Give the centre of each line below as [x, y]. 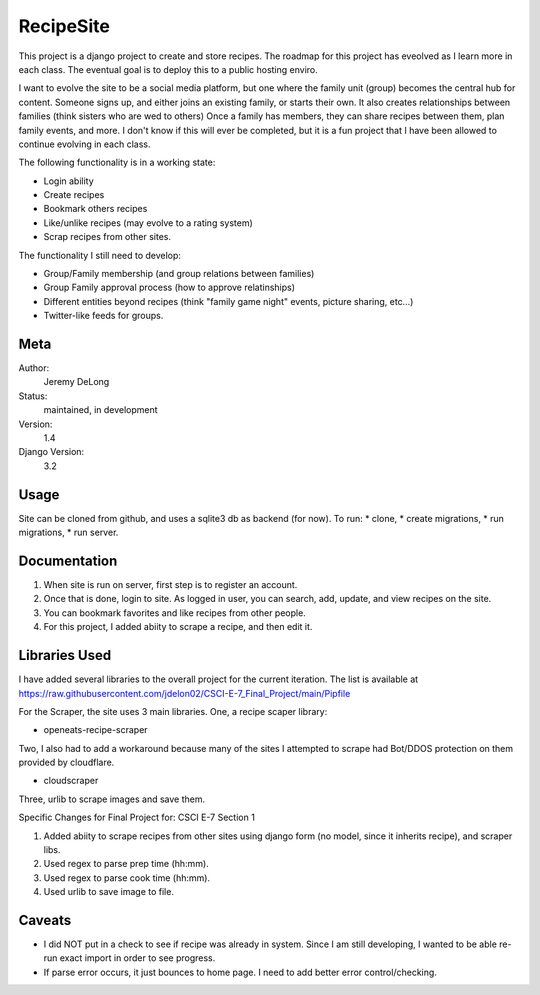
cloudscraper [71, 781]
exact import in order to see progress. [137, 958]
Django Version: [51, 452]
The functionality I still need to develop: [100, 255]
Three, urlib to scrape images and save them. [111, 799]
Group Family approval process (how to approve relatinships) [169, 287]
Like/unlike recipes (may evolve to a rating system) [148, 222]
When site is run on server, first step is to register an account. [170, 585]
